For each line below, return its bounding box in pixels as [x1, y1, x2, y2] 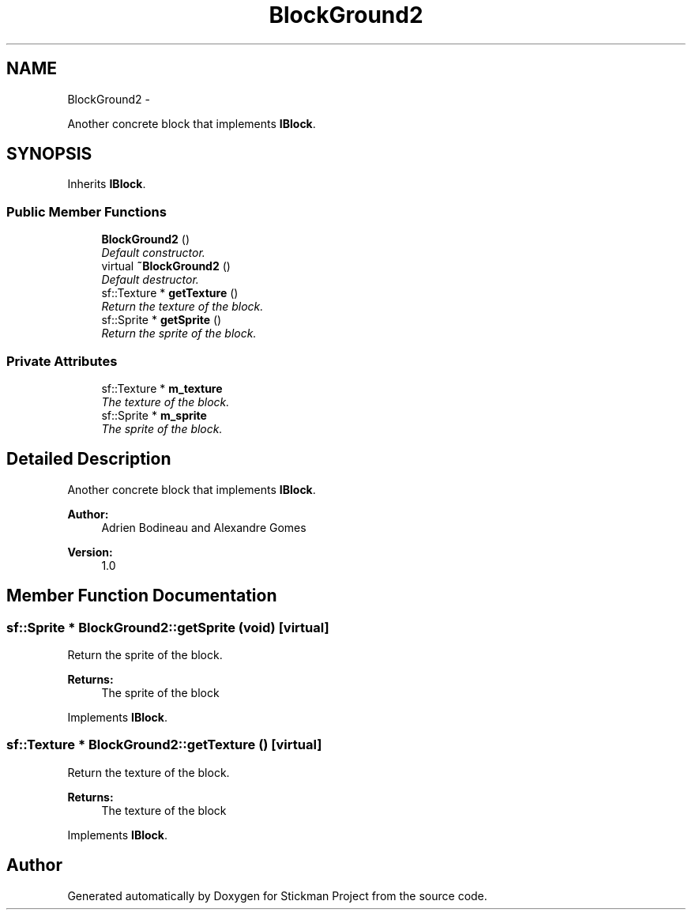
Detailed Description [6, 449, 171, 469]
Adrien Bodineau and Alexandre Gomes [101, 520, 307, 534]
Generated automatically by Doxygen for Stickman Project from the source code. [67, 888, 487, 903]
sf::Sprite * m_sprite [101, 408, 207, 422]
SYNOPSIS [6, 144, 92, 164]
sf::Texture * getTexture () [101, 286, 239, 300]
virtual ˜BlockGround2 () [101, 259, 231, 273]
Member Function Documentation [6, 586, 277, 606]
